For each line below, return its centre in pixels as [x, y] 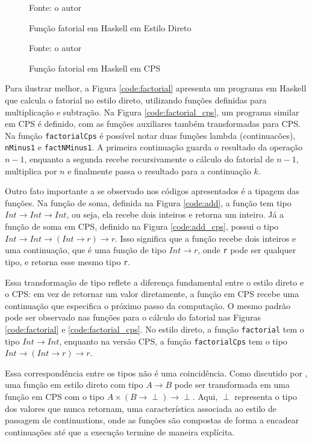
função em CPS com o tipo [55, 396]
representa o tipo [266, 396]
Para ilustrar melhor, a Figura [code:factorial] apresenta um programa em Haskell [156, 88]
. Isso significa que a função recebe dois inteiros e [205, 238]
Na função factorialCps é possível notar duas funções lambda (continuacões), [150, 135]
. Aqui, [205, 396]
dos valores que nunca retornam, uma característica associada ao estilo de [141, 408]
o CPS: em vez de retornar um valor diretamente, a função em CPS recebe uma [152, 294]
